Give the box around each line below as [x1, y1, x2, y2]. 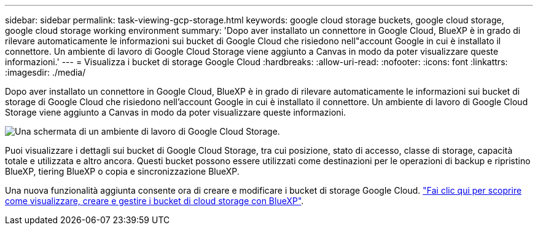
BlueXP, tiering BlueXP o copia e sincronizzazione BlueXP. [5, 166, 240, 176]
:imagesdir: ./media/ [5, 67, 86, 77]
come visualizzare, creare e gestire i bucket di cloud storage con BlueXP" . [5, 196, 304, 206]
